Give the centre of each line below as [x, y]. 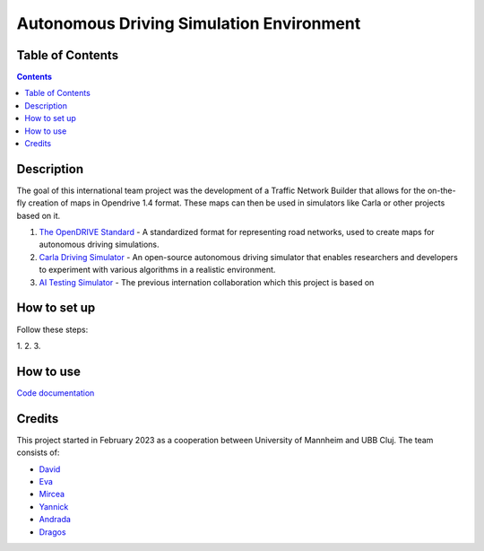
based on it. [39, 215]
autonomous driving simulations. [99, 245]
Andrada [55, 520]
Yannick [54, 506]
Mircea [52, 494]
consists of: [38, 452]
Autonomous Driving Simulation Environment [189, 23]
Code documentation [56, 393]
